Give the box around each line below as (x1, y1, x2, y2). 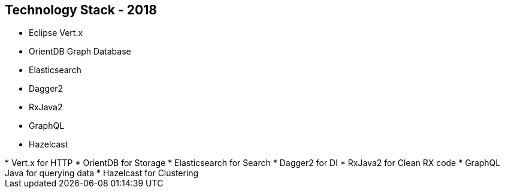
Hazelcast (29, 139, 68, 150)
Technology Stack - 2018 (5, 2, 157, 17)
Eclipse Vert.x (29, 28, 83, 38)
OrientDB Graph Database (29, 46, 131, 57)
